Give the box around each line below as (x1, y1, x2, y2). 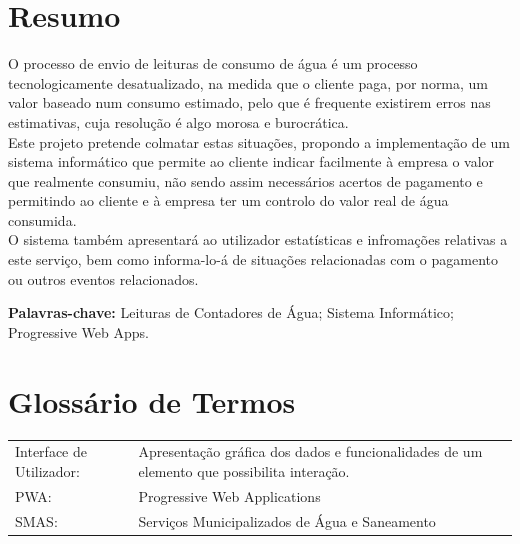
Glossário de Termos (8, 380, 296, 421)
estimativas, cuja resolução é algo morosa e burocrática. (8, 111, 349, 132)
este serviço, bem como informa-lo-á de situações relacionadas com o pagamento (8, 249, 499, 270)
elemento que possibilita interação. (138, 460, 350, 481)
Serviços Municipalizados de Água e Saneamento (138, 510, 436, 531)
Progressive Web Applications (138, 485, 321, 506)
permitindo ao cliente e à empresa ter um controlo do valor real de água (8, 190, 449, 211)
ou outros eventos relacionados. (8, 268, 199, 289)
